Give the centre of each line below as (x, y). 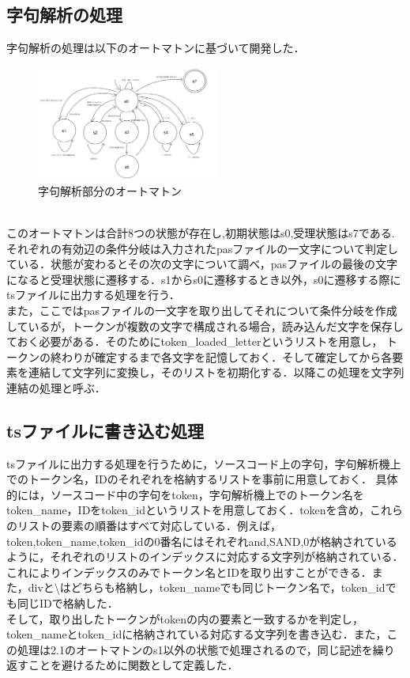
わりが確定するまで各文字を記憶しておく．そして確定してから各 (227, 356)
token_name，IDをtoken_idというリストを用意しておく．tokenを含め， (188, 510)
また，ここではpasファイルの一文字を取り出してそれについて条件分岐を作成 (202, 310)
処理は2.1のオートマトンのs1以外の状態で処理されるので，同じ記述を (195, 649)
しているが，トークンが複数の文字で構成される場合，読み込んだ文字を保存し (205, 326)
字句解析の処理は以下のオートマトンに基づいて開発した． (156, 48)
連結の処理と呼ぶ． (56, 387)
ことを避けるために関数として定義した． (133, 665)
